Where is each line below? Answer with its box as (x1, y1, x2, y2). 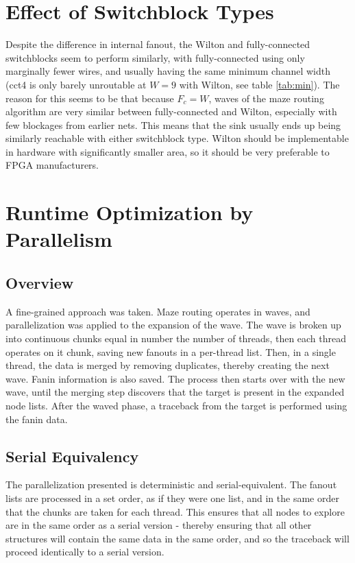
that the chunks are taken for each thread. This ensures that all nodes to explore (5, 504, 345, 518)
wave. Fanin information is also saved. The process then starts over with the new (5, 371, 345, 385)
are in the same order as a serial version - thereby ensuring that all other (5, 518, 312, 532)
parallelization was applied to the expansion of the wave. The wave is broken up (5, 318, 341, 332)
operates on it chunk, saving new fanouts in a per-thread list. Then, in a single (5, 344, 336, 359)
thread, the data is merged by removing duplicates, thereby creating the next (5, 358, 330, 372)
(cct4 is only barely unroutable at (5, 77, 147, 91)
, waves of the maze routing (208, 91, 324, 105)
